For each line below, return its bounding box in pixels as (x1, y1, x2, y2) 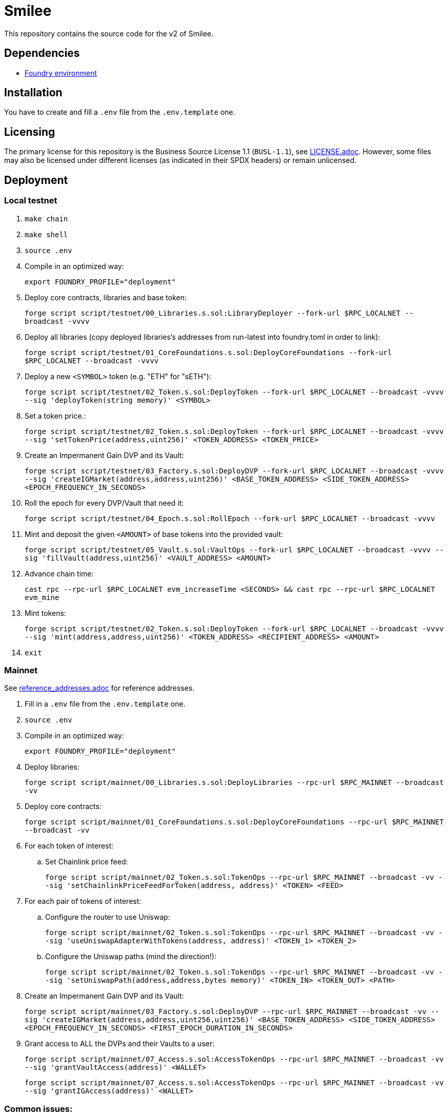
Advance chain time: (25, 569, 94, 578)
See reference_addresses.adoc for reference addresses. (4, 684, 195, 693)
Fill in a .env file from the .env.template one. (25, 699, 186, 709)
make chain (25, 214, 68, 223)
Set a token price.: (25, 411, 86, 420)
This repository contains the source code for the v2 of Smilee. (4, 29, 214, 38)
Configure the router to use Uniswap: (45, 913, 170, 922)
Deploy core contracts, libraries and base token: (25, 293, 187, 302)
